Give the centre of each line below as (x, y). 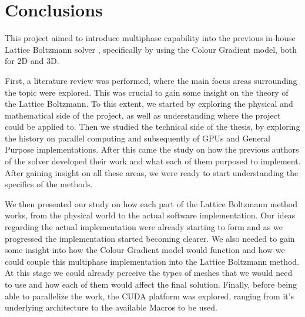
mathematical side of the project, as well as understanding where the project (143, 115)
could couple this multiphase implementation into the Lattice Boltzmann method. (152, 261)
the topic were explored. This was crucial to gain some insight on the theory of (147, 92)
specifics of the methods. (49, 184)
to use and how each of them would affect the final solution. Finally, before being (151, 284)
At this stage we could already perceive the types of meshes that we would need (149, 273)
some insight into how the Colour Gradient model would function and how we (145, 250)
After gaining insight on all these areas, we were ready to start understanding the (152, 172)
